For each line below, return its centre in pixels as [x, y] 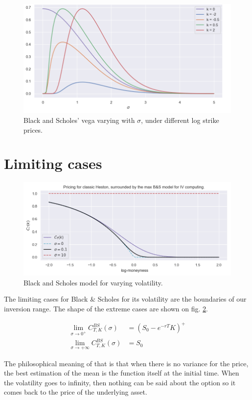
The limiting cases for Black [46, 299]
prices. [33, 129]
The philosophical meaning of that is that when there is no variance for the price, [126, 363]
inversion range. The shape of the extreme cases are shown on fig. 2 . [106, 308]
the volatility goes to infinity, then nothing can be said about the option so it [120, 382]
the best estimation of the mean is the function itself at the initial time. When [122, 373]
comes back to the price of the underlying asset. [76, 392]
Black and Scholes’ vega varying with [79, 120]
